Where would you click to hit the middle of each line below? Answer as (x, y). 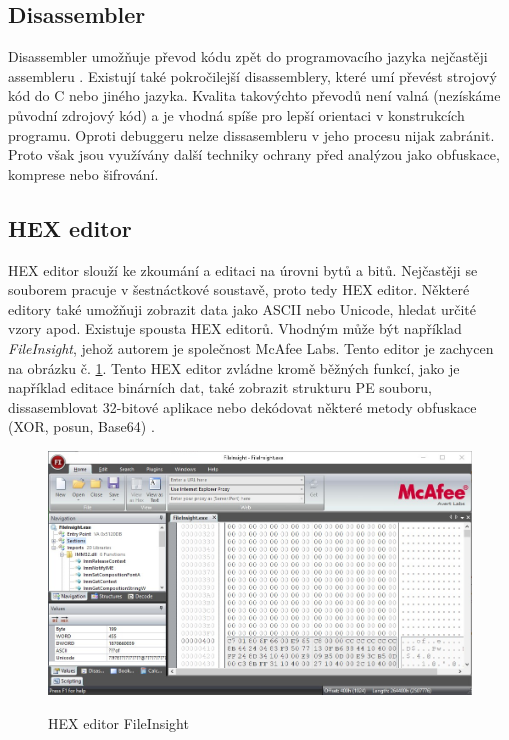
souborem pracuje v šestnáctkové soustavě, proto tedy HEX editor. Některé (239, 289)
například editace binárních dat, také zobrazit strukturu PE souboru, (220, 387)
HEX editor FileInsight (118, 722)
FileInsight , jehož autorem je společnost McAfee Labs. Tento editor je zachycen (251, 347)
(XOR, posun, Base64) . (81, 426)
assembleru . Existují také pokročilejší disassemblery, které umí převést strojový (252, 75)
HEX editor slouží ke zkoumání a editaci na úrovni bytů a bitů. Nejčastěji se (243, 269)
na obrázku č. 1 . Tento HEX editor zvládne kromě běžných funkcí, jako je (234, 367)
